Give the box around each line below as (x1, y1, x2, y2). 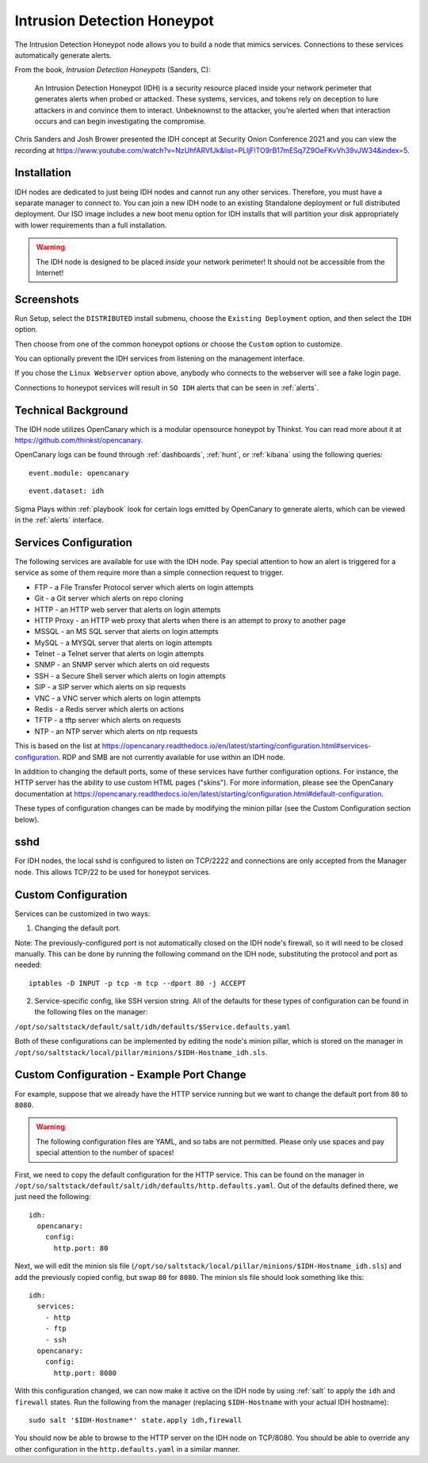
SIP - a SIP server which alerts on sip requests (34, 682, 186, 692)
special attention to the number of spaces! (36, 1148, 174, 1157)
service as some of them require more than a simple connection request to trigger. (14, 567, 285, 578)
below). (14, 815, 40, 824)
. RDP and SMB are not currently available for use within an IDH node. (58, 752, 285, 762)
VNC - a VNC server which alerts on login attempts (34, 693, 201, 703)
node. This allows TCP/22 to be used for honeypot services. (14, 867, 212, 877)
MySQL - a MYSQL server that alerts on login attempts (34, 638, 213, 647)
